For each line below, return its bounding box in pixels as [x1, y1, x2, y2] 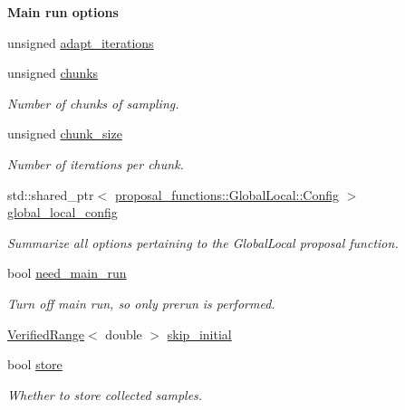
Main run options [7, 3, 119, 21]
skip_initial [167, 324, 232, 343]
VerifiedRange [7, 324, 85, 343]
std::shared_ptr [7, 185, 94, 204]
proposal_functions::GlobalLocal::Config [114, 185, 339, 204]
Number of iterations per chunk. [7, 154, 184, 173]
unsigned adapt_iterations [7, 33, 154, 52]
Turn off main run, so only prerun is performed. [7, 293, 275, 312]
